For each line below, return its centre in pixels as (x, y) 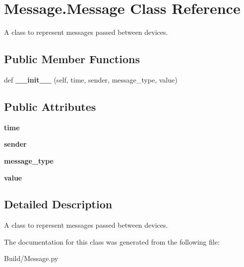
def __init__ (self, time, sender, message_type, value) (91, 79)
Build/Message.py (31, 258)
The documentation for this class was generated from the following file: (112, 241)
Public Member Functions (72, 59)
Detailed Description (58, 204)
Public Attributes (50, 106)
